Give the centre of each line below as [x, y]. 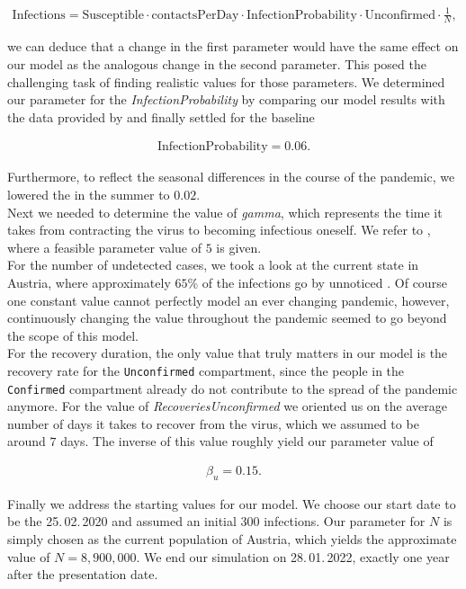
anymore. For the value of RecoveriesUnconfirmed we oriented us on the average [227, 406]
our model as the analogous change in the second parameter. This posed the [217, 63]
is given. [239, 247]
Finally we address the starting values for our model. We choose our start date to [232, 503]
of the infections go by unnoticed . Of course [324, 282]
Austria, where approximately [89, 282]
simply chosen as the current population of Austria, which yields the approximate [232, 539]
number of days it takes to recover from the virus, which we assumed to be [213, 423]
